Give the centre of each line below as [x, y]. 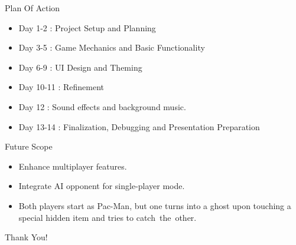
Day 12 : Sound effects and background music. [102, 106]
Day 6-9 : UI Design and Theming [80, 67]
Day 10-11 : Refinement [61, 87]
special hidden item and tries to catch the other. [108, 217]
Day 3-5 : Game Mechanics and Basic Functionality [112, 47]
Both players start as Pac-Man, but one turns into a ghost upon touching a [155, 205]
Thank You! [26, 237]
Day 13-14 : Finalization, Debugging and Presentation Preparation [139, 126]
